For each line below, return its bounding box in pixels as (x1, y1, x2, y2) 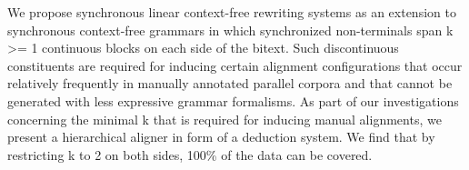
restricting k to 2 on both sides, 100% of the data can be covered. (7, 145, 373, 164)
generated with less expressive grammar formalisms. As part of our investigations (7, 91, 459, 110)
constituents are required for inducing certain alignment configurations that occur (7, 55, 463, 75)
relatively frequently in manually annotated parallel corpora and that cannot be (7, 74, 453, 93)
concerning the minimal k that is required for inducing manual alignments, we (7, 109, 442, 128)
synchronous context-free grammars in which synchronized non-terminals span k (7, 20, 454, 39)
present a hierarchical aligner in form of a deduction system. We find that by (7, 127, 435, 146)
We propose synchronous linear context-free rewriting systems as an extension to (7, 3, 456, 21)
